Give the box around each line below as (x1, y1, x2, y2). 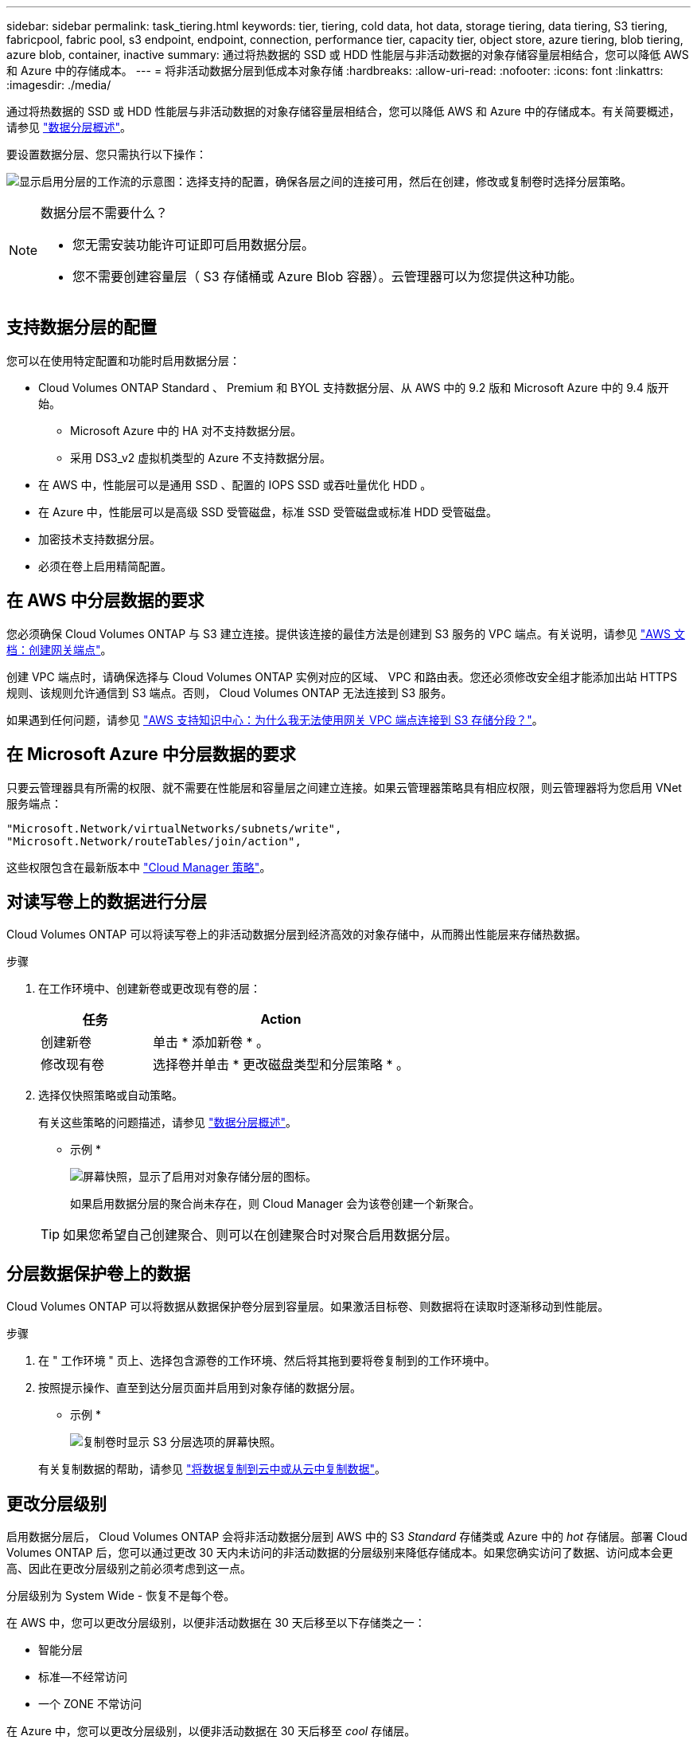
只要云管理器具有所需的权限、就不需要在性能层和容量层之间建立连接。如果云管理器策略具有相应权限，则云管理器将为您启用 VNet (6, 780, 682, 794)
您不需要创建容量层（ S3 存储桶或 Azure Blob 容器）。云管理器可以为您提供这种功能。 (72, 268, 582, 284)
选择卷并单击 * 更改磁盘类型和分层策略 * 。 (152, 1056, 409, 1073)
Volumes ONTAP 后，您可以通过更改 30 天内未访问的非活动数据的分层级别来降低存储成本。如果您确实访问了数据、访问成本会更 (6, 1546, 673, 1560)
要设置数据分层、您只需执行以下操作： (6, 147, 207, 161)
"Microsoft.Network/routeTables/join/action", (6, 834, 302, 848)
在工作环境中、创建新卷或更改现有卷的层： (38, 982, 261, 996)
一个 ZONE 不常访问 (38, 1697, 142, 1711)
